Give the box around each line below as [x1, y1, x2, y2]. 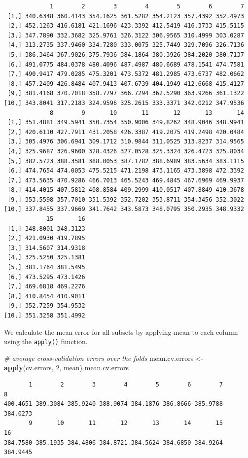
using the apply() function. [4, 336, 88, 347]
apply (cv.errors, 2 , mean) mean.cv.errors [4, 362, 129, 373]
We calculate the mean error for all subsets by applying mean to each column [4, 326, 238, 337]
